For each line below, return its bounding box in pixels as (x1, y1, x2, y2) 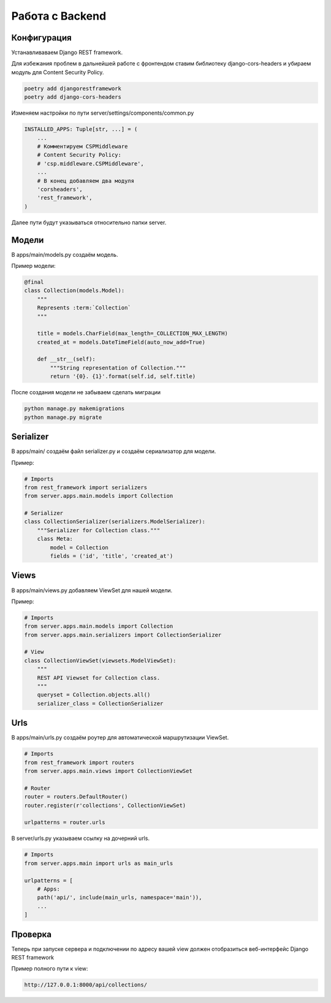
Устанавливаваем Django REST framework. (11, 49, 123, 56)
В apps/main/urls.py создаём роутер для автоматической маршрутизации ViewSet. (11, 734, 229, 741)
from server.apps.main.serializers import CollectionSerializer (24, 631, 222, 638)
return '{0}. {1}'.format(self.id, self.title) (50, 373, 196, 380)
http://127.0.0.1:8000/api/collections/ (24, 982, 147, 988)
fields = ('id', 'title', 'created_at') (50, 552, 173, 560)
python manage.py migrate (24, 414, 102, 421)
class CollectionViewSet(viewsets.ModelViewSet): (24, 657, 177, 664)
